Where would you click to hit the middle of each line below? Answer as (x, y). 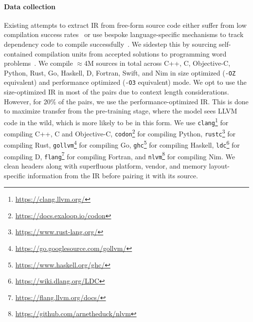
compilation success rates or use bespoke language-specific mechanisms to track (124, 34)
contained (18, 53)
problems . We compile (38, 63)
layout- (219, 166)
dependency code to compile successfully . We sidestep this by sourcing (110, 44)
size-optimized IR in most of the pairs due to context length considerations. (117, 92)
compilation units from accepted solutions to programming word (131, 53)
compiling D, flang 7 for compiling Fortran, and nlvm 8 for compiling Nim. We (119, 155)
